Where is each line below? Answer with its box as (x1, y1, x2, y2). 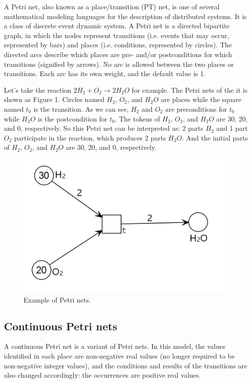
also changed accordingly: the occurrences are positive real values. (4, 370, 201, 380)
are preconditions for (165, 103, 227, 114)
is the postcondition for (38, 113, 107, 123)
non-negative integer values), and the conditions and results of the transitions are (4, 360, 248, 370)
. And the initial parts (182, 132, 248, 142)
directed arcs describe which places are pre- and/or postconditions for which (4, 49, 232, 59)
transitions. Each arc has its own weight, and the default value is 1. (4, 68, 206, 79)
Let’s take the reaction (4, 84, 71, 95)
